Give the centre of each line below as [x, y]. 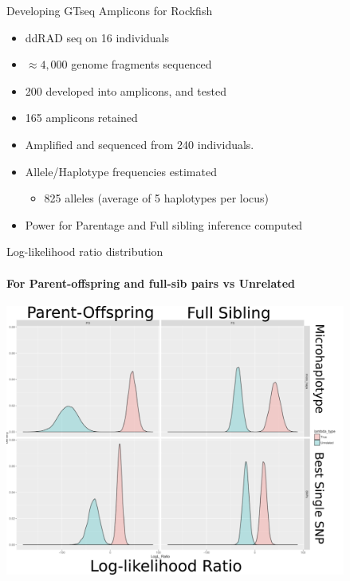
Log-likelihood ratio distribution [85, 251]
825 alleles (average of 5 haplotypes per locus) [157, 198]
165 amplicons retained [81, 118]
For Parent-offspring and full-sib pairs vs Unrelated [151, 283]
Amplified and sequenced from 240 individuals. [140, 144]
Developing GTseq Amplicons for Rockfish [110, 10]
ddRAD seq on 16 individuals [97, 37]
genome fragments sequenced [142, 64]
